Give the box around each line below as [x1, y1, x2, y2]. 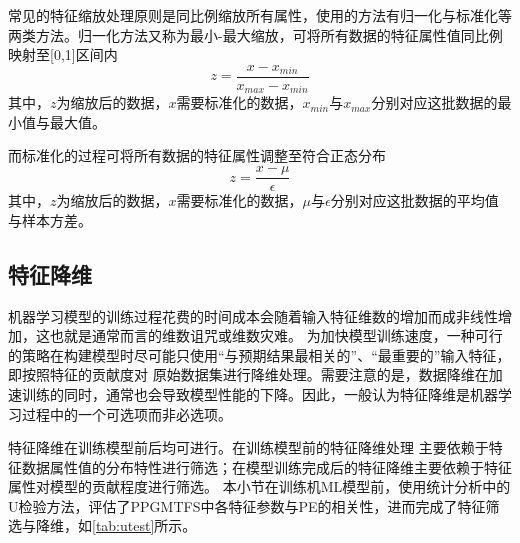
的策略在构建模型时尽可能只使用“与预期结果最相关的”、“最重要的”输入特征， [8, 344, 511, 365]
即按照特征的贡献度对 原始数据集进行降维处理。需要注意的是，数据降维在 [8, 364, 489, 385]
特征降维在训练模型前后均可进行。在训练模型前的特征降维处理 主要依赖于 [8, 437, 489, 458]
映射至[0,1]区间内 [8, 44, 118, 65]
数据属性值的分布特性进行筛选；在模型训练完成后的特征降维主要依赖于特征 [21, 456, 512, 477]
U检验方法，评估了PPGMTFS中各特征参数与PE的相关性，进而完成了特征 [8, 495, 486, 516]
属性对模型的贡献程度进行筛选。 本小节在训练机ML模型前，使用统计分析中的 [8, 476, 511, 497]
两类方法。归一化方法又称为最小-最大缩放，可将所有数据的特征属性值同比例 [8, 24, 503, 45]
